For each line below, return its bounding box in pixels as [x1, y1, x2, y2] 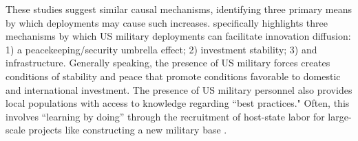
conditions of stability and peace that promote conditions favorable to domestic [6, 68, 341, 83]
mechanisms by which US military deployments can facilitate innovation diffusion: [6, 29, 351, 43]
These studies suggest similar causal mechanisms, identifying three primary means [6, 2, 352, 16]
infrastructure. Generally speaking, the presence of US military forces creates [6, 55, 330, 70]
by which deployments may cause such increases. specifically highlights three [6, 15, 328, 29]
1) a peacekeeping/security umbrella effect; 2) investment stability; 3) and [6, 42, 317, 56]
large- [328, 109, 352, 123]
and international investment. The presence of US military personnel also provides [6, 82, 352, 97]
